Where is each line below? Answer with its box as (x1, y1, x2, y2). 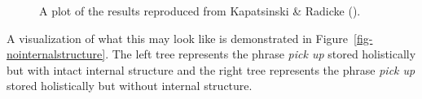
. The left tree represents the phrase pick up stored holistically (105, 45, 416, 62)
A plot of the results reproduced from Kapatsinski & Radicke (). (39, 2, 361, 19)
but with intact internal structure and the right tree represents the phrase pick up (7, 61, 415, 78)
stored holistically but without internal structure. (7, 77, 253, 94)
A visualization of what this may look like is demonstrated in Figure (7, 29, 349, 46)
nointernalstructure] (7, 45, 106, 62)
